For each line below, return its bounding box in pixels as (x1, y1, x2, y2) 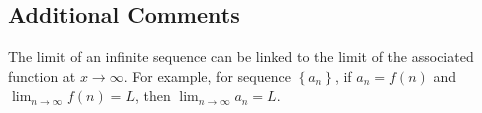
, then (134, 85, 171, 106)
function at (8, 65, 76, 86)
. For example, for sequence (123, 65, 291, 86)
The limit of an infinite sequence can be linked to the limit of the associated (8, 46, 474, 67)
